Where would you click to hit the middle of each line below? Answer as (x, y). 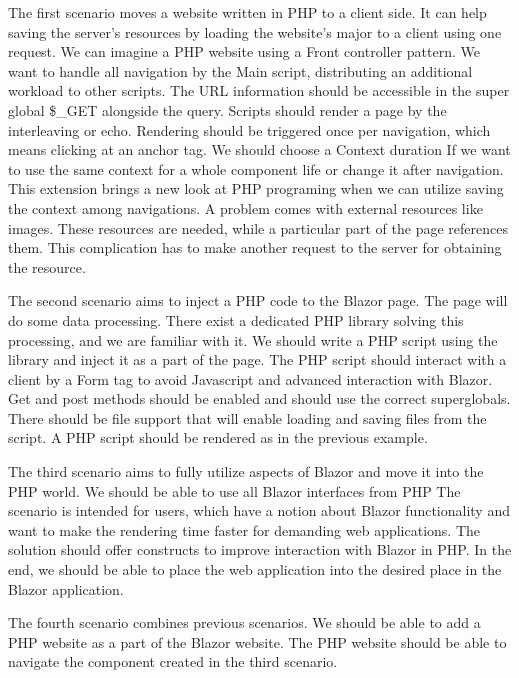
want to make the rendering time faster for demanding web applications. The (244, 529)
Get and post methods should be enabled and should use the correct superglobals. (259, 398)
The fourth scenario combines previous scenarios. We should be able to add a (244, 622)
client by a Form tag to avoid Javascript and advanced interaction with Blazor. (250, 378)
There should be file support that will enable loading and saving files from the (247, 417)
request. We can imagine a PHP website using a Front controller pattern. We (244, 51)
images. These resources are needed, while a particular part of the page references (258, 227)
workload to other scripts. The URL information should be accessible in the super (259, 90)
